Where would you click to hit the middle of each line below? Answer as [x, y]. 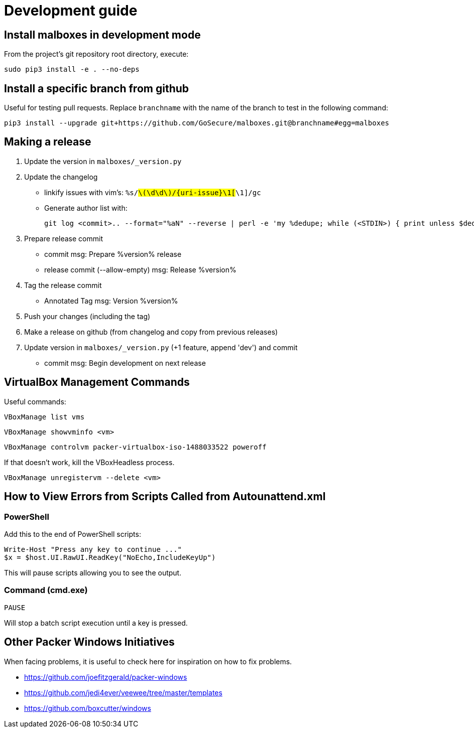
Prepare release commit [64, 238]
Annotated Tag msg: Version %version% [111, 301]
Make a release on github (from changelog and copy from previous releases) [151, 332]
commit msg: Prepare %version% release [113, 254]
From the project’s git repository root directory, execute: [96, 54]
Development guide [71, 11]
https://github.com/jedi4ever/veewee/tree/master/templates [123, 692]
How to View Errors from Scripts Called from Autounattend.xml [165, 497]
